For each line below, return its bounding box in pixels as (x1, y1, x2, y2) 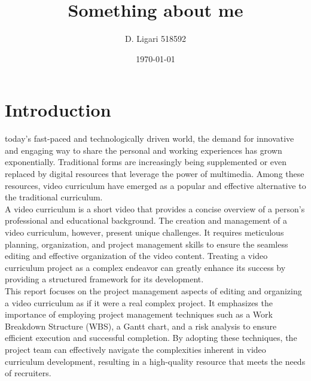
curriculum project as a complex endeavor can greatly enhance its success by (5, 261, 286, 273)
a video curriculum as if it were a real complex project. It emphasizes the (5, 296, 273, 309)
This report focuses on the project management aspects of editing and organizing (5, 284, 302, 297)
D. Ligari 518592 (125, 32, 186, 45)
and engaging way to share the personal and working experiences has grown (5, 144, 282, 156)
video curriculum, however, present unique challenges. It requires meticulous (5, 226, 284, 238)
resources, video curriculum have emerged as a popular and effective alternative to (5, 179, 306, 191)
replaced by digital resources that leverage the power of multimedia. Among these (5, 167, 304, 180)
